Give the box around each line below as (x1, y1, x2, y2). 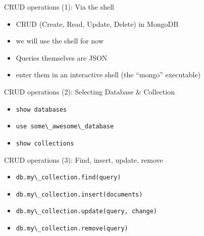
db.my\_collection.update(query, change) (16, 208, 157, 215)
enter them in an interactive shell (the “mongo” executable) (16, 69, 201, 80)
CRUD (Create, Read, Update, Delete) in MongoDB (16, 18, 179, 29)
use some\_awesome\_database (16, 123, 114, 130)
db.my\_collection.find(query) (16, 174, 121, 181)
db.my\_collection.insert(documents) (16, 191, 143, 198)
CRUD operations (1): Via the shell (4, 2, 114, 12)
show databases (16, 106, 67, 113)
